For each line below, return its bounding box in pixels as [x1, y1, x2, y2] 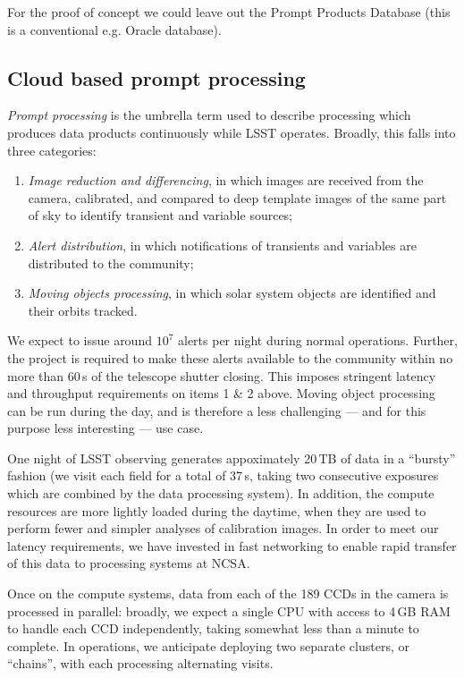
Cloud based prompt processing [7, 64, 306, 91]
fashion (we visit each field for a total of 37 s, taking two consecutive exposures [7, 466, 439, 485]
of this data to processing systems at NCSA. [7, 554, 250, 572]
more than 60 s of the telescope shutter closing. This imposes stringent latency [7, 366, 436, 385]
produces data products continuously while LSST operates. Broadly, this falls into [7, 123, 456, 141]
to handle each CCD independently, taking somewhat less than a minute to [7, 619, 419, 638]
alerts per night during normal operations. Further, [177, 331, 458, 350]
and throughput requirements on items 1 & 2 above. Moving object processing [7, 384, 435, 403]
